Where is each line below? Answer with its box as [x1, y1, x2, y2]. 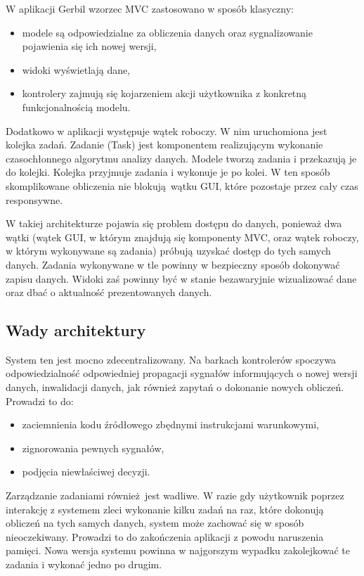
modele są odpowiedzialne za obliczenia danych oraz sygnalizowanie [22, 25, 313, 39]
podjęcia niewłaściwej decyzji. [22, 464, 150, 479]
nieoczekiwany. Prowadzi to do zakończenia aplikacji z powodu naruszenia [6, 529, 324, 544]
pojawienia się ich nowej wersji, [22, 39, 157, 53]
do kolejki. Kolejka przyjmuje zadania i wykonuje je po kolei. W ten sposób [6, 165, 330, 179]
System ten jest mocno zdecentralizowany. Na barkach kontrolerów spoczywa [6, 352, 337, 366]
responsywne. [6, 192, 63, 207]
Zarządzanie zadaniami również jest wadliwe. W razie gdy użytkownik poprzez [6, 488, 344, 503]
